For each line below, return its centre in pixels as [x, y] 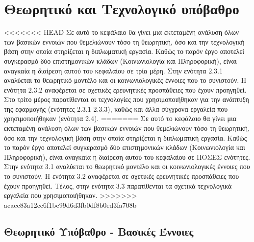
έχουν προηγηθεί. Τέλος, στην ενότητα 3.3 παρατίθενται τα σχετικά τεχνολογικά [118, 185]
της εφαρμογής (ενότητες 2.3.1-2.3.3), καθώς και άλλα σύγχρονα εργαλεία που [116, 109]
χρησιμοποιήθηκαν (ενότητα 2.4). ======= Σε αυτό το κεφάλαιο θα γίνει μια [120, 118]
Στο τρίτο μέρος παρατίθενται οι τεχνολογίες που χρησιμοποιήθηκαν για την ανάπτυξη [127, 99]
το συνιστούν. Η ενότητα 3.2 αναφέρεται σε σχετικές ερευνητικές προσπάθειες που [122, 176]
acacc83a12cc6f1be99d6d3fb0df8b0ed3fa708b [70, 205]
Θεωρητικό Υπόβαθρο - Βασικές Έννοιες [99, 231]
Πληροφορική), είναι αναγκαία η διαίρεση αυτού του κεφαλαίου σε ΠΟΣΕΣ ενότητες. [127, 157]
